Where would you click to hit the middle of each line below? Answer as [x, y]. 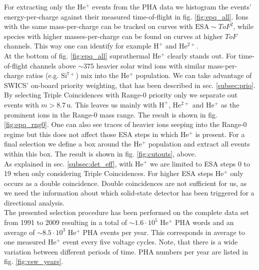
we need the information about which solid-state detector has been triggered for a [129, 193]
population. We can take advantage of [194, 75]
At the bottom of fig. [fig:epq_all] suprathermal [77, 55]
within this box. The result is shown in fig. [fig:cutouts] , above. [100, 153]
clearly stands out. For [202, 55]
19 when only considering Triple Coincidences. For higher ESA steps [109, 173]
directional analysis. [34, 202]
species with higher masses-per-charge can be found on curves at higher [113, 36]
